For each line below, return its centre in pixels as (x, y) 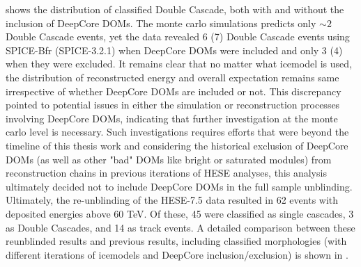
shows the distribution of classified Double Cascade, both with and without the (175, 9)
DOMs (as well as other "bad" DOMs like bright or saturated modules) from (169, 159)
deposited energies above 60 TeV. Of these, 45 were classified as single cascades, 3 (180, 213)
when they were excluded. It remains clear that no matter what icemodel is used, (179, 64)
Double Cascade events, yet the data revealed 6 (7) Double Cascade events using (178, 37)
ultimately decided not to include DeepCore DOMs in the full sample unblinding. (179, 186)
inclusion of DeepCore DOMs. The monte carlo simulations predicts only (161, 23)
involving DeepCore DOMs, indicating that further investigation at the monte (172, 118)
